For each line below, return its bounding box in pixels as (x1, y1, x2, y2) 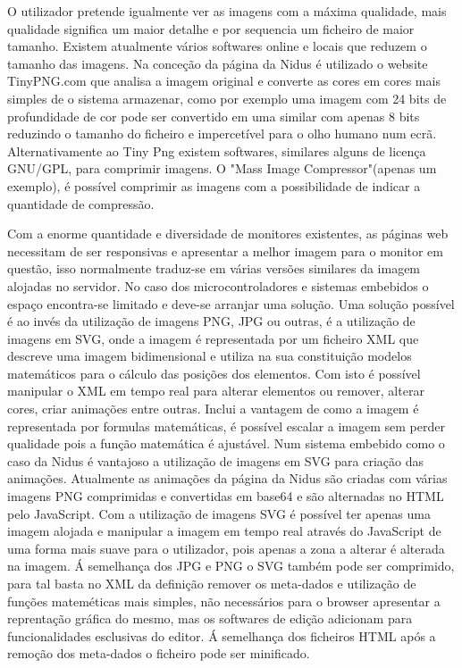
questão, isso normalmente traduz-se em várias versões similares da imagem (7, 259, 421, 278)
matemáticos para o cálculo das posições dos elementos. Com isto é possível (7, 363, 421, 382)
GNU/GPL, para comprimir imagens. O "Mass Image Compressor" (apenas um (7, 159, 437, 178)
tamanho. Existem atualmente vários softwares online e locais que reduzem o (7, 37, 427, 55)
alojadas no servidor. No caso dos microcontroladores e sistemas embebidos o (7, 276, 429, 295)
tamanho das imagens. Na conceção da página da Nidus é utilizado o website (7, 54, 428, 72)
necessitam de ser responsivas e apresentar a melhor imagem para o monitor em (7, 241, 443, 260)
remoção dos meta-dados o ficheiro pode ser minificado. (7, 644, 310, 663)
